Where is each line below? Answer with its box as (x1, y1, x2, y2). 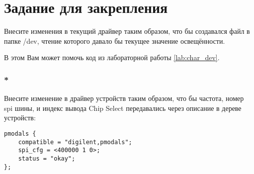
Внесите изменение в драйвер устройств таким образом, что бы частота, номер (4, 93, 244, 103)
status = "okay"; (18, 155, 76, 162)
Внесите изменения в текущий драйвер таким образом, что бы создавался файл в (4, 26, 250, 36)
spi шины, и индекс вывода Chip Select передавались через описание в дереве (4, 102, 242, 113)
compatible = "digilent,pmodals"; (18, 138, 132, 146)
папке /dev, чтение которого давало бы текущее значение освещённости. (4, 35, 225, 46)
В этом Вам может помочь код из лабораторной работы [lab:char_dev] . (4, 52, 220, 63)
